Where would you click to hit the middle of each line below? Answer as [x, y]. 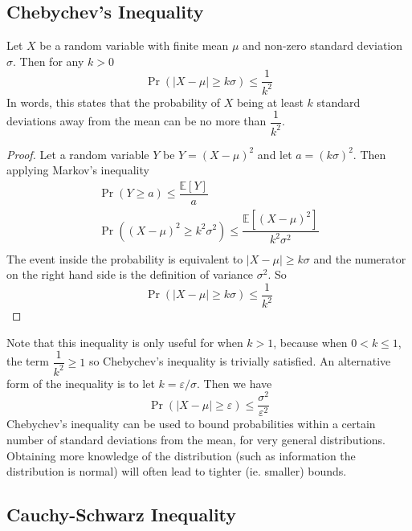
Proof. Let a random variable [78, 154]
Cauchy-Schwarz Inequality [122, 515]
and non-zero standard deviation [323, 45]
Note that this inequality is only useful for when [125, 342]
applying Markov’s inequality [78, 170]
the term [28, 361]
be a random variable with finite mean [134, 45]
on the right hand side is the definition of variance [130, 274]
